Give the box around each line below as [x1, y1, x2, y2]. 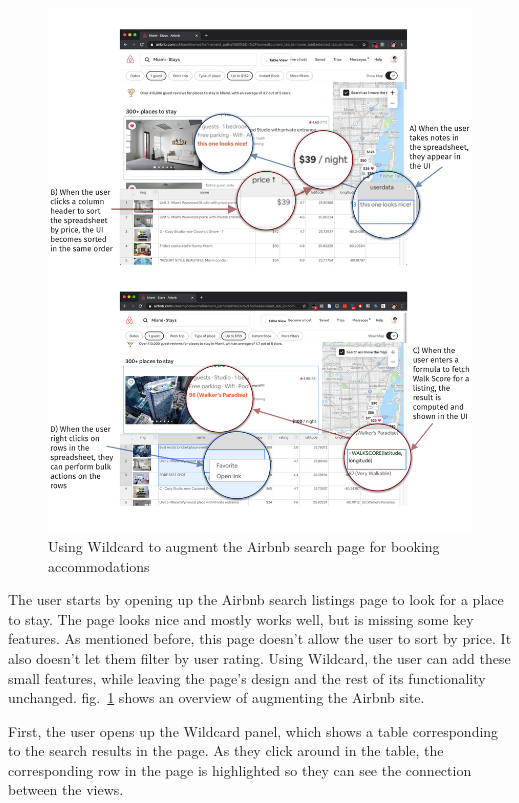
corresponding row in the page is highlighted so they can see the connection [8, 759, 472, 780]
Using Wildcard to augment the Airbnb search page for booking [48, 535, 440, 556]
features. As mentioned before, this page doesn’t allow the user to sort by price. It [8, 628, 512, 649]
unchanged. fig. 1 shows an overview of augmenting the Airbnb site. [8, 687, 425, 708]
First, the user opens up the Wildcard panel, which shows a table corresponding [8, 720, 499, 741]
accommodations [48, 555, 150, 576]
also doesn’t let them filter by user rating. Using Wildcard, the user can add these [8, 647, 511, 668]
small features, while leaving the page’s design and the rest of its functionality [8, 667, 486, 688]
